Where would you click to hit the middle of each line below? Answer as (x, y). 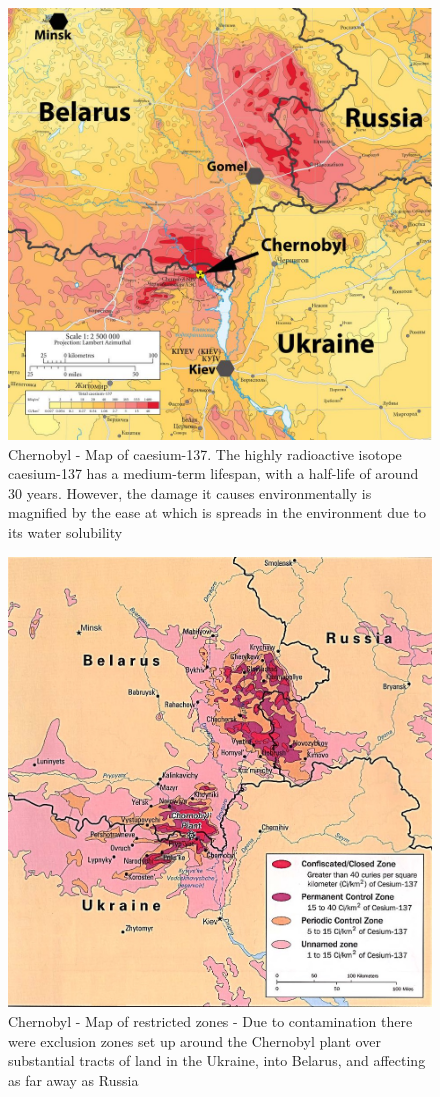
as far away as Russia (73, 1079)
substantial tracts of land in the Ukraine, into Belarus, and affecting (217, 1060)
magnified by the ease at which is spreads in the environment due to (217, 512)
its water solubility (65, 532)
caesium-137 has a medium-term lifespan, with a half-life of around (213, 473)
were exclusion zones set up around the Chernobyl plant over (194, 1040)
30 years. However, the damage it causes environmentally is (190, 492)
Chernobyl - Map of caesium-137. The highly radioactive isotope (205, 453)
